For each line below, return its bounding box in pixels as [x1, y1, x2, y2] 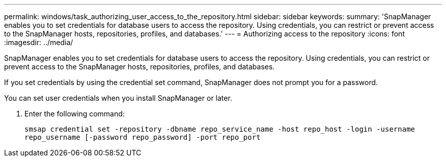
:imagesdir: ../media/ [4, 38, 73, 47]
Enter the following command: [24, 109, 125, 118]
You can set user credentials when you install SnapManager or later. [4, 94, 232, 102]
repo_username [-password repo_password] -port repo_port [24, 133, 261, 141]
